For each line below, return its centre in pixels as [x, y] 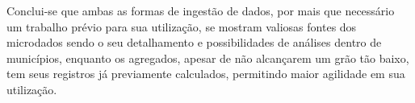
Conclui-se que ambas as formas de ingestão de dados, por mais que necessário [201, 10]
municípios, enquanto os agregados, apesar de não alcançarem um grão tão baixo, [208, 58]
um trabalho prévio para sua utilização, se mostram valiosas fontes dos [182, 26]
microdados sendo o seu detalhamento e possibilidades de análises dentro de [194, 42]
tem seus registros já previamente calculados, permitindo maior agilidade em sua [206, 74]
